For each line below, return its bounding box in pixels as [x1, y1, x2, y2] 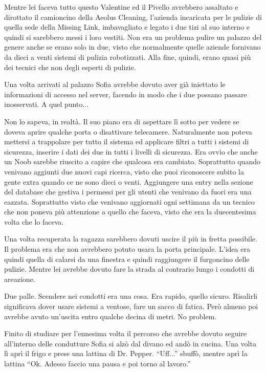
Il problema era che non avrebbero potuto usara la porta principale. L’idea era [4, 244, 250, 254]
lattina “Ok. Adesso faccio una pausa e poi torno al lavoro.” [4, 358, 191, 368]
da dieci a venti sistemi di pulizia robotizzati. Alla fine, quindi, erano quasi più [4, 51, 251, 62]
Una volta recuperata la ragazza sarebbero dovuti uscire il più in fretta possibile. [4, 233, 257, 244]
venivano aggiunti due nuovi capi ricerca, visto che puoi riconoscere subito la [4, 166, 244, 177]
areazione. [4, 273, 35, 284]
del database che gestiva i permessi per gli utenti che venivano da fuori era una [4, 186, 252, 197]
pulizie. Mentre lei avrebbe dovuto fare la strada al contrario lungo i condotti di [4, 264, 255, 274]
